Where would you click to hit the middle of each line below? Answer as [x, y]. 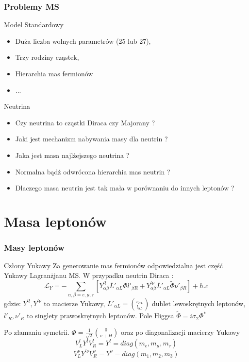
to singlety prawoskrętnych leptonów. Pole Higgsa [100, 316]
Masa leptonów [55, 221]
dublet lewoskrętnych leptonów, [199, 303]
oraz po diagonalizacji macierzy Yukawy [180, 332]
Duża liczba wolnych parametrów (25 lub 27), [83, 41]
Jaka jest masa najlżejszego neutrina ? [72, 155]
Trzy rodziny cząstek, [47, 57]
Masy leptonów [34, 248]
